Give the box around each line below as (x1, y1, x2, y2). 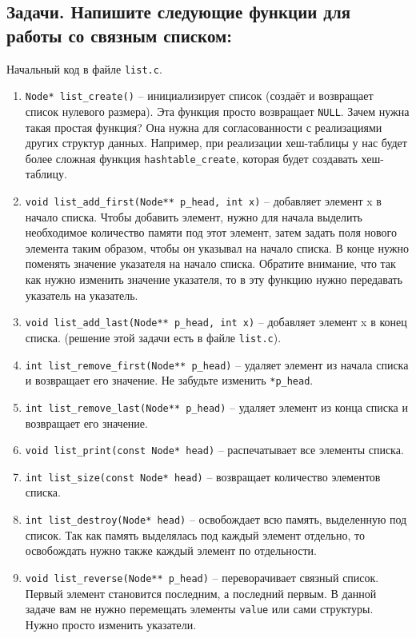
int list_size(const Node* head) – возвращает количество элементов (25, 468, 381, 484)
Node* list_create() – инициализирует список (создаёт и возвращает (25, 87, 374, 104)
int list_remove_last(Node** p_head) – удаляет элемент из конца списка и (25, 398, 408, 415)
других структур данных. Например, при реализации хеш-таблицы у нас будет (25, 134, 407, 151)
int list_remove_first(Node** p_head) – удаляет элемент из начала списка (25, 356, 409, 373)
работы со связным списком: (6, 22, 233, 47)
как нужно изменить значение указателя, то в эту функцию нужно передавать (25, 271, 403, 288)
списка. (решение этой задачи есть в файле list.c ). (25, 329, 282, 345)
